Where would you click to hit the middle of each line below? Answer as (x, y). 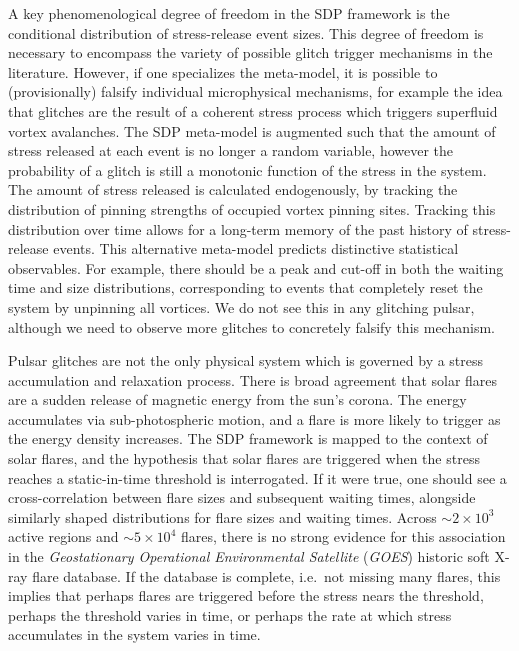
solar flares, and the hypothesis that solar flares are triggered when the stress (244, 458)
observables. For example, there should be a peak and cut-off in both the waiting (256, 267)
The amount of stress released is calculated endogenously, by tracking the (233, 189)
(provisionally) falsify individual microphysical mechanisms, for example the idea (255, 91)
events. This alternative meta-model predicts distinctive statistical (256, 248)
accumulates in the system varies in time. (134, 634)
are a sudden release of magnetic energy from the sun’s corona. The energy (237, 399)
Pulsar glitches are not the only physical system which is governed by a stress (246, 360)
